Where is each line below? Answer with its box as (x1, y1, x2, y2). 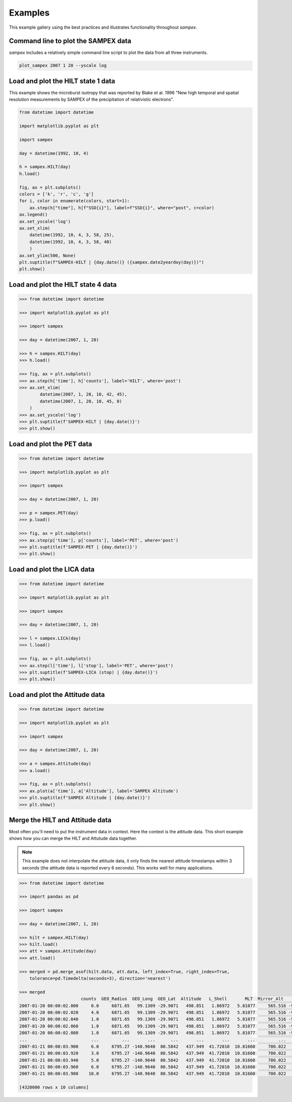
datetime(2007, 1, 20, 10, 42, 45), (39, 392, 128, 397)
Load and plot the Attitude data (9, 690, 105, 698)
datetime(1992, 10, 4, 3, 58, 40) (29, 239, 112, 244)
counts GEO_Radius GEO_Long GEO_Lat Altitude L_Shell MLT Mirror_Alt (80, 996, 284, 1002)
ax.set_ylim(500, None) (19, 253, 76, 258)
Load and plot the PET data (9, 440, 92, 448)
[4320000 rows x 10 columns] (19, 1084, 89, 1090)
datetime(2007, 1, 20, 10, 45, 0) (39, 398, 122, 404)
